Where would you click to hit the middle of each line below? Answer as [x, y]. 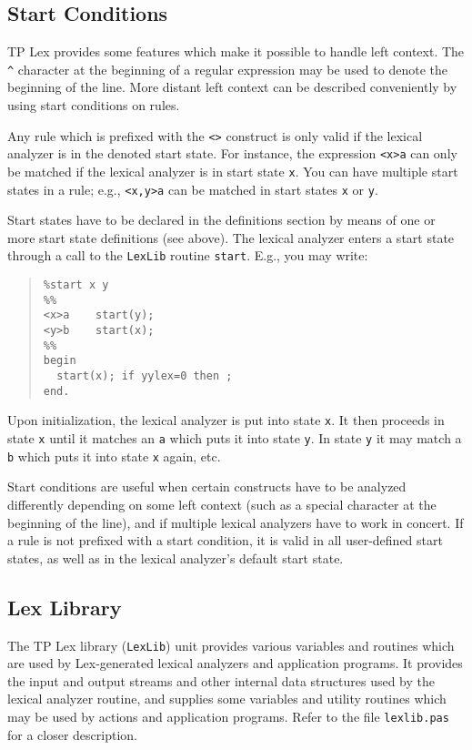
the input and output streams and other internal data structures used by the [221, 680]
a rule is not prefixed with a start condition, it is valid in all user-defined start [225, 540]
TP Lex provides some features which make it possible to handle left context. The [236, 51]
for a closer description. [72, 734]
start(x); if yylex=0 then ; [145, 376]
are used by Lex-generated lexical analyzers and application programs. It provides [235, 663]
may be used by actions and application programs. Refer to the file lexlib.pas [228, 716]
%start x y [76, 285]
